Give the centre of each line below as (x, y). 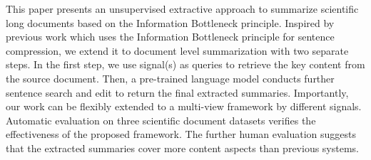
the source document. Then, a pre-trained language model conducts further (170, 78)
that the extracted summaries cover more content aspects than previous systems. (183, 148)
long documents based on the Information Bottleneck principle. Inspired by (170, 22)
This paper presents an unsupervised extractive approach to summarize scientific (182, 9)
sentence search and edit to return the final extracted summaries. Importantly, (177, 92)
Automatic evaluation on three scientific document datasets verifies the (161, 120)
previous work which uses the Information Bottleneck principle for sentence (170, 37)
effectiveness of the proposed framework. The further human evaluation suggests (181, 134)
